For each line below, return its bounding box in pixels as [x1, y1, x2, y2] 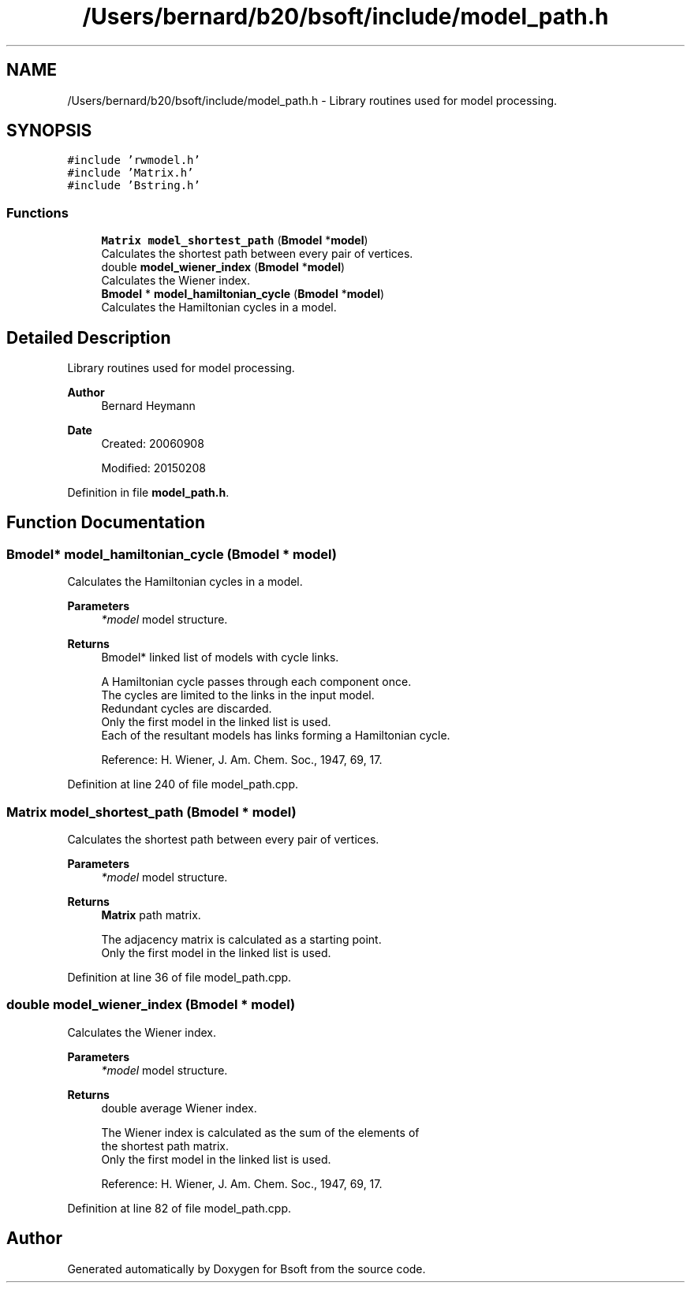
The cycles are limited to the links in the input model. [101, 688, 375, 702]
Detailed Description [6, 327, 171, 348]
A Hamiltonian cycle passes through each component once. [101, 675, 412, 689]
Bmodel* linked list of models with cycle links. [101, 650, 339, 665]
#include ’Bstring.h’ [67, 179, 200, 192]
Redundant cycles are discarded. [101, 702, 272, 716]
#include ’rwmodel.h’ [67, 154, 200, 167]
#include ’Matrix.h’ [67, 166, 194, 180]
